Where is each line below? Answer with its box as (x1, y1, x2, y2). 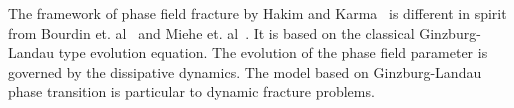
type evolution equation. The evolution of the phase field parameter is (58, 42, 488, 63)
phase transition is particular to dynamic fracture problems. (8, 81, 375, 102)
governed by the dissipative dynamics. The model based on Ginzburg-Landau (8, 61, 482, 82)
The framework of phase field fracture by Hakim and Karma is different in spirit (8, 3, 507, 23)
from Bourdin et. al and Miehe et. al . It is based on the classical (8, 22, 415, 43)
